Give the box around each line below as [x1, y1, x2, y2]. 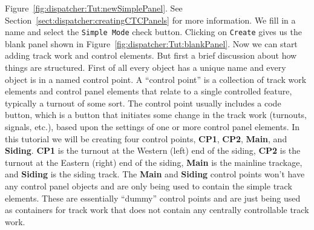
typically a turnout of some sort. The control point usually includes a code [5, 96, 281, 109]
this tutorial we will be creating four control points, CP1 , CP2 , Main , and [5, 132, 287, 145]
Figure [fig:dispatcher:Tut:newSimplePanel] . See [5, 2, 183, 14]
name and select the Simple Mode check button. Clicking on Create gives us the [5, 25, 302, 38]
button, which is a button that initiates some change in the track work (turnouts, [5, 108, 307, 121]
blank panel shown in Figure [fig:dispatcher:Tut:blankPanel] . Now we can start [5, 37, 298, 50]
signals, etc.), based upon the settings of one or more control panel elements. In [5, 120, 300, 133]
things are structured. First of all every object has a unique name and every [5, 61, 286, 74]
